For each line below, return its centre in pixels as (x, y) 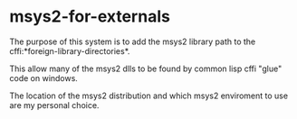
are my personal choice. (54, 105)
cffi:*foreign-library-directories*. (70, 50)
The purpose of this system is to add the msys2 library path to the (133, 41)
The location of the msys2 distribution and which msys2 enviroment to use (148, 96)
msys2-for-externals (90, 17)
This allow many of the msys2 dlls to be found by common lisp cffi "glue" (146, 69)
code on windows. (44, 78)
